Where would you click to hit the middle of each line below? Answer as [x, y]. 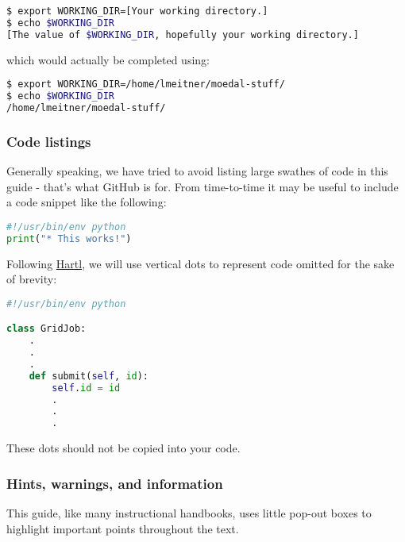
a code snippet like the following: [87, 202]
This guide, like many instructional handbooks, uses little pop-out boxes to [189, 513]
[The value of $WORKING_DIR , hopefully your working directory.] [183, 35]
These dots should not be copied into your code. [123, 448]
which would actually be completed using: [108, 59]
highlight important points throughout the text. [123, 528]
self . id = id [86, 388]
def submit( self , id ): [89, 376]
